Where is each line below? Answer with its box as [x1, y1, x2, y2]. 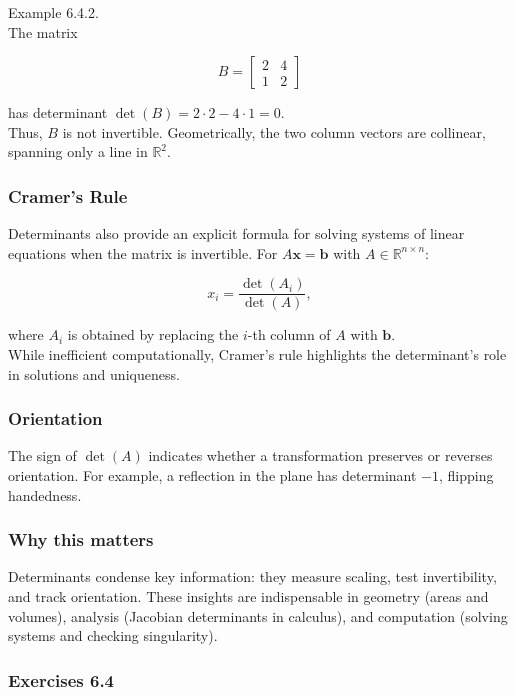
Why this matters [8, 527, 154, 552]
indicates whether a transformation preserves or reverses [148, 445, 493, 466]
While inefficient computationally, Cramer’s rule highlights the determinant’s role [8, 344, 507, 365]
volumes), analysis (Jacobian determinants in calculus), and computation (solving [8, 605, 508, 626]
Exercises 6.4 [8, 667, 115, 692]
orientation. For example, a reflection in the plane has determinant [8, 465, 417, 486]
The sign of [8, 445, 77, 466]
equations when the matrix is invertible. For [8, 242, 278, 263]
